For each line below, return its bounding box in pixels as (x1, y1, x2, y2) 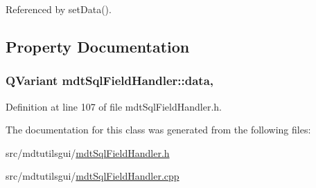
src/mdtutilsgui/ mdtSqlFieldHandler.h (6, 145, 170, 160)
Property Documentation (6, 35, 190, 57)
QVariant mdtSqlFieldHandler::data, (6, 72, 214, 89)
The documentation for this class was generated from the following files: (6, 122, 311, 137)
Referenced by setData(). (6, 2, 112, 16)
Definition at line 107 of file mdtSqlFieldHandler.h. (6, 99, 222, 113)
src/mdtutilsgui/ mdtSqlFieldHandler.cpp (6, 169, 179, 183)
